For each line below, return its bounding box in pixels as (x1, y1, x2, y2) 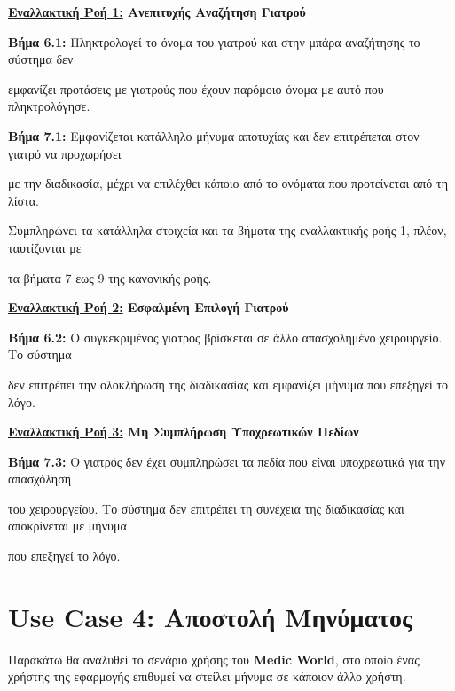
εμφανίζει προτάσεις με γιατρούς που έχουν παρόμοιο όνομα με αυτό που (8, 79, 384, 98)
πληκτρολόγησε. (8, 97, 90, 115)
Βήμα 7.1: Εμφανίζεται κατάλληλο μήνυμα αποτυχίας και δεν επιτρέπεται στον (8, 126, 420, 145)
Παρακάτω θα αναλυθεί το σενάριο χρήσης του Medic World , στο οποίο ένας (8, 649, 420, 668)
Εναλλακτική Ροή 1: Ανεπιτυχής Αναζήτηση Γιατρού (8, 3, 306, 20)
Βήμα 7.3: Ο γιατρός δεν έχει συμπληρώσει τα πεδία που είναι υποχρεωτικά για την (8, 452, 446, 470)
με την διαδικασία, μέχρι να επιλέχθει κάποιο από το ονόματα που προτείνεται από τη (8, 174, 448, 192)
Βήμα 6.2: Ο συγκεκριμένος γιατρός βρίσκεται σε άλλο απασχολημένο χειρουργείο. (8, 327, 443, 346)
